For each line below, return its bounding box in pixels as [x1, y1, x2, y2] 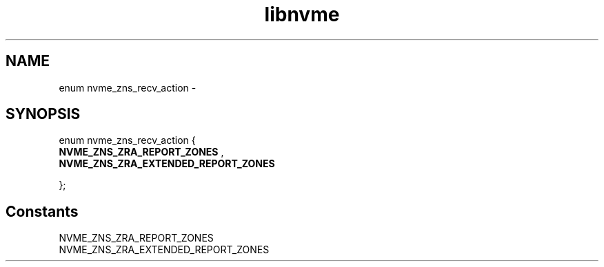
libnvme [264, 3, 340, 26]
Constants [6, 202, 79, 220]
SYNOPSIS [6, 105, 81, 123]
